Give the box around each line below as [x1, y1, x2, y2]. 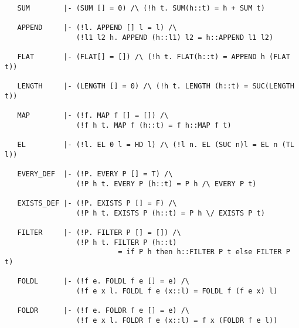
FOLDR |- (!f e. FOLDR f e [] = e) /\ [17, 306, 189, 315]
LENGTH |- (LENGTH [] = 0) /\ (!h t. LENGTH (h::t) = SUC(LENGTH [17, 82, 294, 91]
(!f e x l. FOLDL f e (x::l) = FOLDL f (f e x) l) [76, 287, 278, 296]
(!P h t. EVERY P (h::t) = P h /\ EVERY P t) [76, 179, 257, 188]
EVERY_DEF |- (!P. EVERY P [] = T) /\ [17, 170, 173, 179]
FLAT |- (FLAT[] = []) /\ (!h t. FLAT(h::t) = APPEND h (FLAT [17, 53, 290, 61]
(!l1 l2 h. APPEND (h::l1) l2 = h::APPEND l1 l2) [76, 33, 274, 42]
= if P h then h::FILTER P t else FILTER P [118, 248, 290, 257]
